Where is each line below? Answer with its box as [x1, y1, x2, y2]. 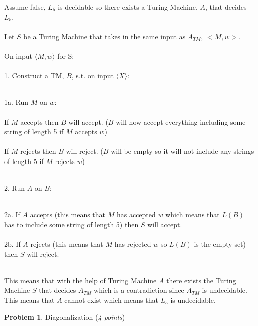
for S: [57, 50, 74, 61]
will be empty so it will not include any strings [111, 146, 254, 156]
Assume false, [4, 2, 46, 12]
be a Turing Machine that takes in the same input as [23, 31, 186, 41]
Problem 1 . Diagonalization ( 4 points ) [4, 311, 125, 322]
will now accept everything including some [116, 116, 246, 127]
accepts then [20, 116, 59, 127]
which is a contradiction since [94, 285, 184, 295]
